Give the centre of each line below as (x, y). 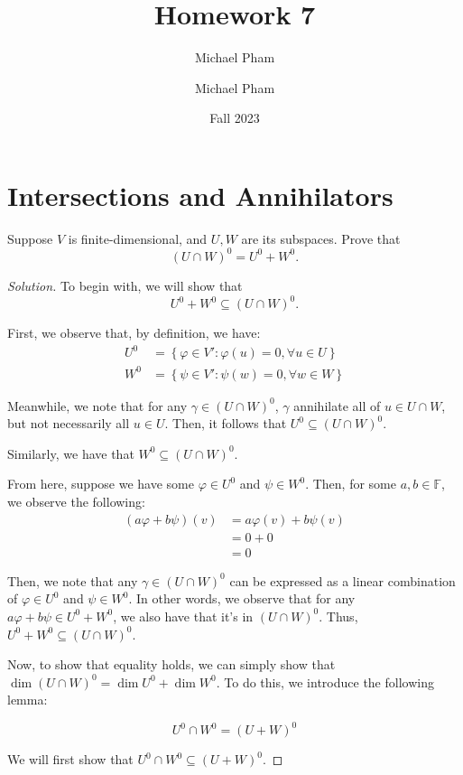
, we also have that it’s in (183, 616)
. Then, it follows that (226, 423)
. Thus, (338, 616)
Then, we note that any (73, 580)
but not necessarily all (69, 423)
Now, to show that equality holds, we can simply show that (171, 664)
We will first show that (70, 759)
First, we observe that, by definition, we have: (134, 333)
